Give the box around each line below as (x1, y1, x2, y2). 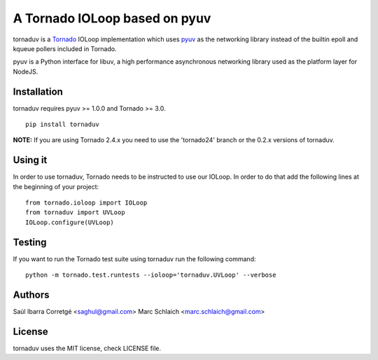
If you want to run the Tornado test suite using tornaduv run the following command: (13, 254, 256, 263)
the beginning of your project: (13, 182, 99, 191)
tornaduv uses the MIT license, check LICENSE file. (13, 344, 161, 352)
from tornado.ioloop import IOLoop (25, 199, 148, 207)
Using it (13, 154, 48, 166)
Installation (13, 85, 63, 97)
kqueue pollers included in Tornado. (13, 44, 117, 53)
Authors (13, 289, 50, 300)
